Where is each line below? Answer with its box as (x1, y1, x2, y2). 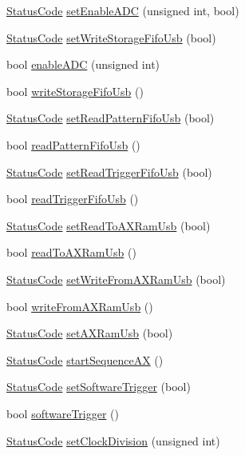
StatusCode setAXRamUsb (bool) (6, 325, 173, 341)
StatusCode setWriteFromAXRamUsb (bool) (6, 270, 226, 287)
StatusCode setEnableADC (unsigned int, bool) (6, 2, 239, 18)
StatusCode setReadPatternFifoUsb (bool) (6, 110, 215, 126)
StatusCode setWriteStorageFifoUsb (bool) (6, 29, 216, 46)
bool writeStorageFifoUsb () (6, 82, 144, 99)
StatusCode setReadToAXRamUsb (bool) (6, 217, 211, 233)
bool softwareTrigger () (6, 405, 119, 421)
